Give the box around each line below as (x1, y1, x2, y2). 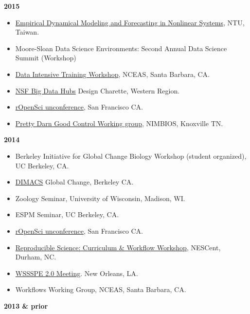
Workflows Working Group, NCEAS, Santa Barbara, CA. (15, 284, 186, 295)
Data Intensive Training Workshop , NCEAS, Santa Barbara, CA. (15, 69, 210, 79)
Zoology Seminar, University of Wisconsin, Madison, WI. (15, 193, 185, 203)
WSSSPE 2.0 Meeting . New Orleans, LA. (15, 268, 138, 278)
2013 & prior (4, 300, 48, 311)
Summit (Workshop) (15, 53, 76, 63)
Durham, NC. (15, 252, 56, 262)
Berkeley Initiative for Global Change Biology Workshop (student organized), (15, 150, 247, 161)
